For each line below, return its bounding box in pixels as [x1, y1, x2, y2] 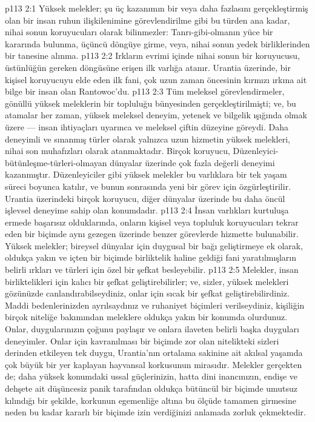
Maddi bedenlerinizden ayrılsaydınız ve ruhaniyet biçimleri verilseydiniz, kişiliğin [5, 298, 305, 311]
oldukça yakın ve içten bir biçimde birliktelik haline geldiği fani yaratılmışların [5, 251, 296, 264]
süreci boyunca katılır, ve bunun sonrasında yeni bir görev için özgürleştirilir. [5, 179, 291, 192]
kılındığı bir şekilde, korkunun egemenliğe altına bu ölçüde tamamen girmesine [5, 394, 296, 406]
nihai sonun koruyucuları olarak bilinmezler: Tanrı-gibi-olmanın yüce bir [5, 25, 273, 38]
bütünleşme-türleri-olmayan [5, 156, 107, 169]
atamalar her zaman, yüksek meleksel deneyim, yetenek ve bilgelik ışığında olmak [5, 109, 307, 121]
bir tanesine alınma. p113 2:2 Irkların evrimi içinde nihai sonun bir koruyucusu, [5, 49, 300, 62]
